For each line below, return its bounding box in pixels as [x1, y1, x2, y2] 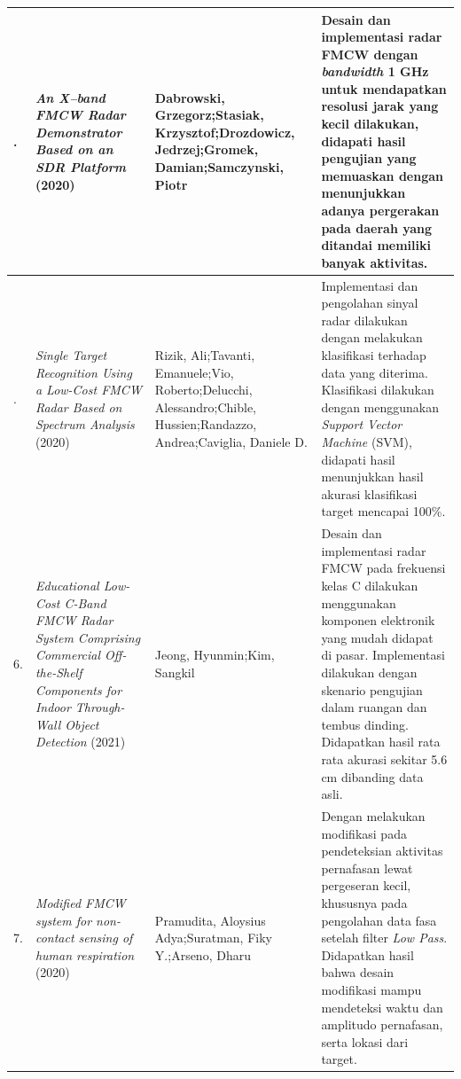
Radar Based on [35, 397, 122, 416]
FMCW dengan [321, 44, 418, 63]
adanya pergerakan [321, 201, 440, 220]
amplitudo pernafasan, [321, 1015, 443, 1034]
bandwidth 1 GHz [321, 62, 429, 81]
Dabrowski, [154, 88, 225, 106]
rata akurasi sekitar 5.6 [321, 749, 448, 768]
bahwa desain [321, 963, 395, 981]
